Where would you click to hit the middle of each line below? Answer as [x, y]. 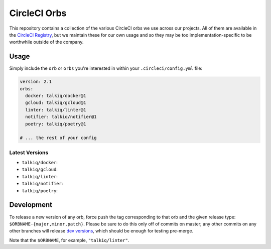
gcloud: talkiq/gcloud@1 [56, 103]
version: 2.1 [36, 82]
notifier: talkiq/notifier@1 [61, 117]
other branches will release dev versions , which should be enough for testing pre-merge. [101, 231]
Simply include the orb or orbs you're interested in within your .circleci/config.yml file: [106, 68]
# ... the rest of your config [58, 138]
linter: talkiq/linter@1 [56, 110]
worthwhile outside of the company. [46, 42]
